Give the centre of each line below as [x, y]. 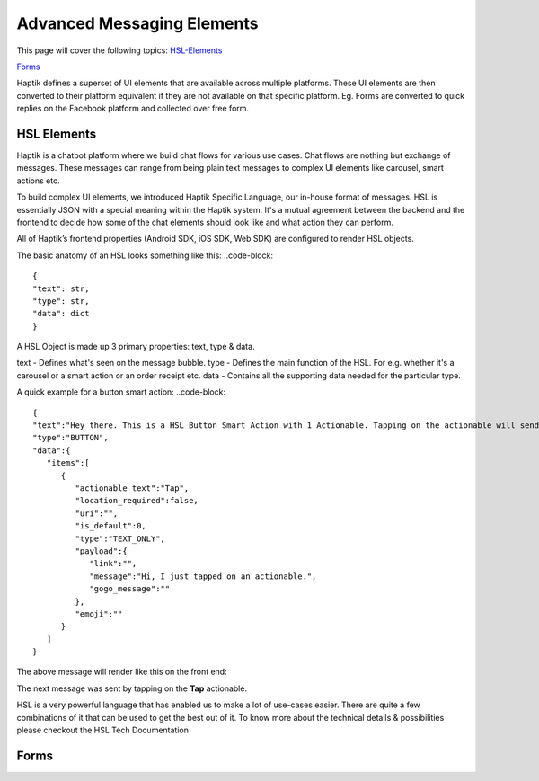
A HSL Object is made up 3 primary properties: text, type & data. [136, 347]
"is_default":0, [111, 526]
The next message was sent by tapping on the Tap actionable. [132, 688]
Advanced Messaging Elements [137, 23]
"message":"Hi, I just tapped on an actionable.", [203, 576]
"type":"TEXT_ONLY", [120, 538]
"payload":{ [101, 551]
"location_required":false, [137, 501]
